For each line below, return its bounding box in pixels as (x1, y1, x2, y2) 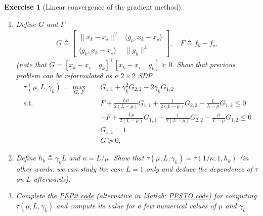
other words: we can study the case (16, 164, 123, 174)
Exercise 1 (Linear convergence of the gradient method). (4, 2, 183, 12)
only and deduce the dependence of (146, 164, 252, 174)
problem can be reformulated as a (16, 70, 118, 81)
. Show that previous (172, 59, 235, 70)
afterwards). (33, 173, 71, 184)
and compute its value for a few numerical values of (56, 200, 216, 210)
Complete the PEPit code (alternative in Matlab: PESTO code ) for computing (16, 190, 257, 201)
